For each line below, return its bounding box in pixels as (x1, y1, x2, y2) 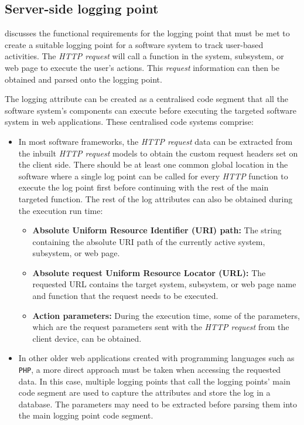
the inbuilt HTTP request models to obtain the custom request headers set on (18, 147, 298, 159)
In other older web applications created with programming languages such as (18, 352, 295, 364)
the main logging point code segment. (18, 409, 153, 421)
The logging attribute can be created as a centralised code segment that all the (5, 93, 289, 105)
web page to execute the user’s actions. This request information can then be (5, 61, 280, 73)
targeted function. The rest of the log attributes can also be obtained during (18, 192, 293, 205)
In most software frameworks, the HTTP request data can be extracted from (18, 135, 293, 147)
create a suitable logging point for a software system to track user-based (5, 38, 264, 50)
